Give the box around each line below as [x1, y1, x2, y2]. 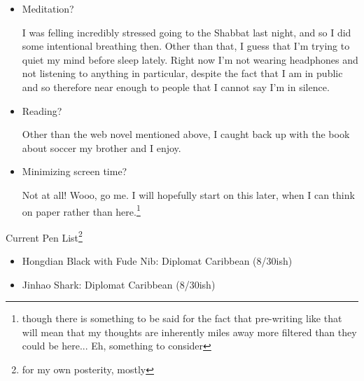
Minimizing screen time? [22, 164, 127, 179]
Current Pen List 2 [6, 228, 83, 244]
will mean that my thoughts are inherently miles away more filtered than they [22, 324, 357, 339]
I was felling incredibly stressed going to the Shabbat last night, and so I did [22, 25, 351, 39]
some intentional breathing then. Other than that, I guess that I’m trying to [22, 39, 350, 53]
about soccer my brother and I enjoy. [22, 140, 181, 155]
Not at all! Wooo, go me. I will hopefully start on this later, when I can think [22, 187, 355, 202]
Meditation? [22, 1, 74, 15]
